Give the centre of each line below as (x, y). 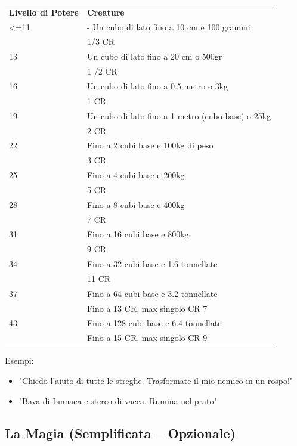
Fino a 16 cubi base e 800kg (138, 234)
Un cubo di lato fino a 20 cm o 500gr (154, 56)
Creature (106, 12)
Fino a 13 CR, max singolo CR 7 (147, 308)
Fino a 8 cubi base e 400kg (136, 204)
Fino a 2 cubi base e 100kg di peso (150, 145)
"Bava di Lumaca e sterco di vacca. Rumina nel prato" (118, 400)
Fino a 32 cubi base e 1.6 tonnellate (152, 264)
